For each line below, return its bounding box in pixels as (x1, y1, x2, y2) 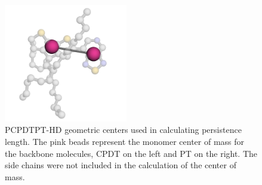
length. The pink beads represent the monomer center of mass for (5, 135, 245, 147)
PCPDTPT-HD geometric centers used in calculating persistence (5, 123, 242, 136)
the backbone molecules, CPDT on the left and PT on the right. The (5, 147, 258, 159)
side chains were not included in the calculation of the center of (5, 159, 236, 171)
